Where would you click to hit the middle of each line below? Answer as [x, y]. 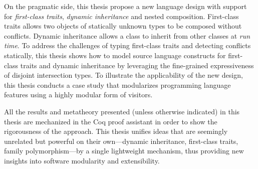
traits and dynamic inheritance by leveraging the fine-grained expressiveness [137, 65]
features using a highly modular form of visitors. [78, 95]
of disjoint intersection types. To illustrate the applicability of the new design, [123, 75]
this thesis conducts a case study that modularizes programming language [117, 84]
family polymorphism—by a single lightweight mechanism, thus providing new [124, 151]
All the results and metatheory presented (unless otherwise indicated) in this [122, 111]
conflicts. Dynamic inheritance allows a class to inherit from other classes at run [127, 35]
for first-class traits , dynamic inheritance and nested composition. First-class [121, 16]
